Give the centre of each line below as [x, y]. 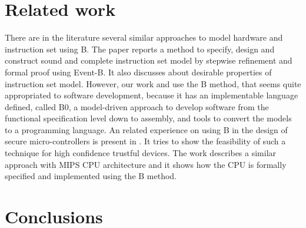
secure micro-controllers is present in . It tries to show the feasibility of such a [145, 141]
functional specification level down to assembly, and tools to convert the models [148, 118]
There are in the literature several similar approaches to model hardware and [144, 37]
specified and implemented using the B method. [91, 176]
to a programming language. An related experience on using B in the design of [146, 129]
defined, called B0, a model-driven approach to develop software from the [137, 106]
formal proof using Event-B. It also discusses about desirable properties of [138, 72]
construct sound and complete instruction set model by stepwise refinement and [149, 60]
